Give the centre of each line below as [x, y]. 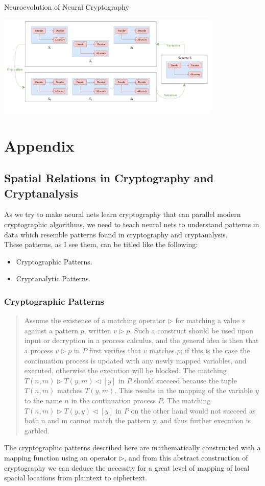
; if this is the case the [215, 350]
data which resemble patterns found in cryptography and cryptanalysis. [116, 234]
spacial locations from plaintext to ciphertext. [76, 478]
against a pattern [51, 330]
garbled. [37, 430]
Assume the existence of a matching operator [95, 320]
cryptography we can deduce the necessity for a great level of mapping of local [127, 467]
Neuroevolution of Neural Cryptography [67, 7]
